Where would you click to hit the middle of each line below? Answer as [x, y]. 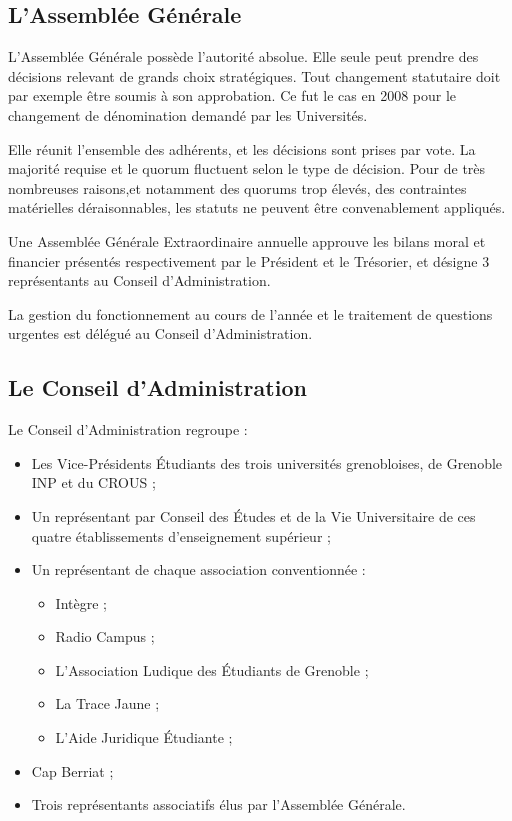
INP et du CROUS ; [93, 482]
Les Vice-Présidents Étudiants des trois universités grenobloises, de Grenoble [267, 462]
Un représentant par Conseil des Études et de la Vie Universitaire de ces [253, 515]
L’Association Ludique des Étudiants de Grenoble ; [212, 669]
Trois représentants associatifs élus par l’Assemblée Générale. [218, 804]
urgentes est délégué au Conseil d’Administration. [160, 333]
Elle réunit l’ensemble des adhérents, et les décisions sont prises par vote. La [242, 148]
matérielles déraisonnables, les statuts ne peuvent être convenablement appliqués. [257, 207]
